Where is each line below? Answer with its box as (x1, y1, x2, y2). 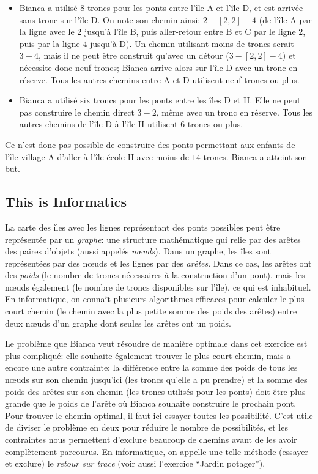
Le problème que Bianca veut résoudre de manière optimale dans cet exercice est (5, 337, 308, 350)
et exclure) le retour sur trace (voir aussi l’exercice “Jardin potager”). (5, 457, 265, 470)
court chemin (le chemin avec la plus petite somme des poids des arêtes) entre (5, 305, 297, 317)
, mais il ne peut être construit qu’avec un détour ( (38, 49, 229, 62)
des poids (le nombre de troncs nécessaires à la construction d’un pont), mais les (5, 268, 305, 281)
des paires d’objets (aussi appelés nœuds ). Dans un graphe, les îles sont (5, 245, 271, 257)
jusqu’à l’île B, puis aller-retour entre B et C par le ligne (84, 25, 296, 38)
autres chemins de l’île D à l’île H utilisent (19, 117, 178, 130)
